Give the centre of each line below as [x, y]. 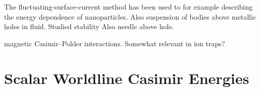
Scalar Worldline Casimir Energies [127, 78]
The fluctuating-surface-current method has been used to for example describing [128, 7]
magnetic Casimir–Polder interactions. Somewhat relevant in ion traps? [115, 43]
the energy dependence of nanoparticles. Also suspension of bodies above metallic [130, 16]
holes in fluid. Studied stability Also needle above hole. [89, 26]
